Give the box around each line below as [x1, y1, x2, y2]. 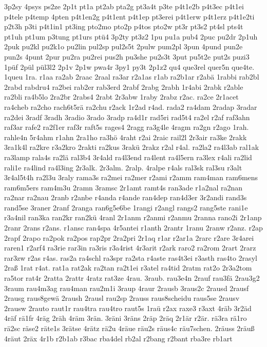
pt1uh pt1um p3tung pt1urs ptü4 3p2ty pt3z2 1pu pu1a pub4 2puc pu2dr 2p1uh [4, 31, 258, 42]
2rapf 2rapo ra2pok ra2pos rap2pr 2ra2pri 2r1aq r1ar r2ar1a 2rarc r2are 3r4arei [4, 232, 254, 243]
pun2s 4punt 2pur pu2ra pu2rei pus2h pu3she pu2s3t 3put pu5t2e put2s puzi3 [4, 51, 250, 62]
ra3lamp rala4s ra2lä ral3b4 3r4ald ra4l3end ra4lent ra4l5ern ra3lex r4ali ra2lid [4, 151, 252, 162]
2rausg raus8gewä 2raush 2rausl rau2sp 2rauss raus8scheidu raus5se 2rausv [4, 293, 240, 303]
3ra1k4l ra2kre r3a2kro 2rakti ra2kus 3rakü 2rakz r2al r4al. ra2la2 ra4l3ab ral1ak [4, 142, 259, 152]
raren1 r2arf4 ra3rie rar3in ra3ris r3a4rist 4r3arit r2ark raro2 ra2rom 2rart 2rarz [4, 242, 256, 253]
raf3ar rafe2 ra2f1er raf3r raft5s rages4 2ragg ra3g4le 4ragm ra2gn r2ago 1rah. [4, 122, 249, 132]
